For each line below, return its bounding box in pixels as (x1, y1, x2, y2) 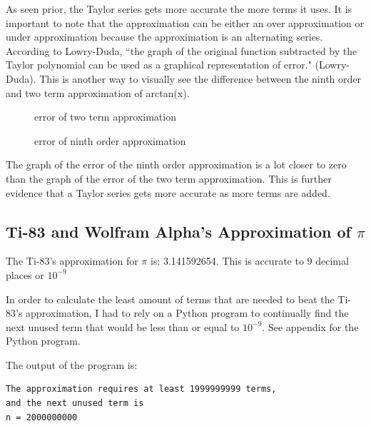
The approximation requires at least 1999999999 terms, (6, 384, 277, 395)
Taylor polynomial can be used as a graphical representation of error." (6, 57, 312, 72)
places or (6, 267, 44, 282)
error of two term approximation (34, 109, 176, 124)
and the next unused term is (6, 398, 144, 409)
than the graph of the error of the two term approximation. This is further (6, 171, 332, 186)
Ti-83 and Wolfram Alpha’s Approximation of (6, 220, 351, 242)
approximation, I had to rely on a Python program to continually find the (26, 305, 349, 320)
